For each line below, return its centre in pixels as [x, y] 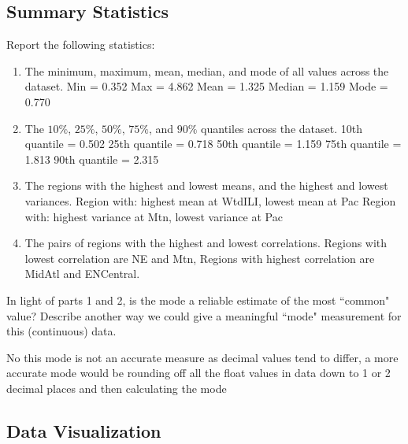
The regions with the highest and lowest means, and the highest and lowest [206, 185]
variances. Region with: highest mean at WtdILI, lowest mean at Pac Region [210, 200]
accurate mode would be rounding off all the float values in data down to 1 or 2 [198, 373]
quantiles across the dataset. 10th [282, 128]
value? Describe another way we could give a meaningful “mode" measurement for [204, 315]
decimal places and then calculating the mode [117, 388]
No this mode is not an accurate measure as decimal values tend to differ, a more [202, 357]
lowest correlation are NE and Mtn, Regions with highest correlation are [200, 258]
